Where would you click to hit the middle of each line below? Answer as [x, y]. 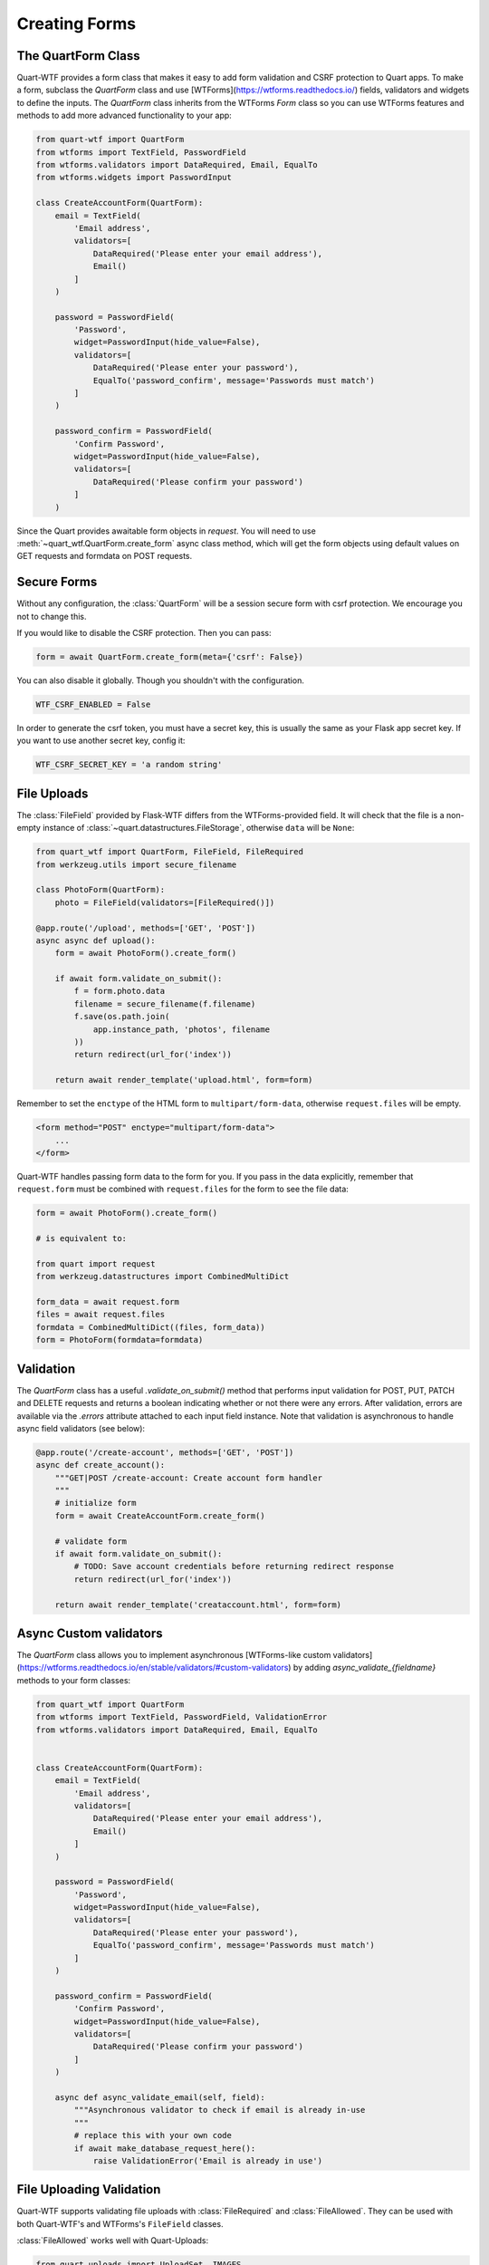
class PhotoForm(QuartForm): [101, 890]
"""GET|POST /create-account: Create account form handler [189, 1478]
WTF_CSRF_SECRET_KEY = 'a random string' [129, 765]
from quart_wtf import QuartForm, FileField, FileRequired [169, 852]
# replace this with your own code [153, 2135]
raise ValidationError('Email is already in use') [208, 2160]
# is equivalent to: [81, 1239]
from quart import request [96, 1263]
